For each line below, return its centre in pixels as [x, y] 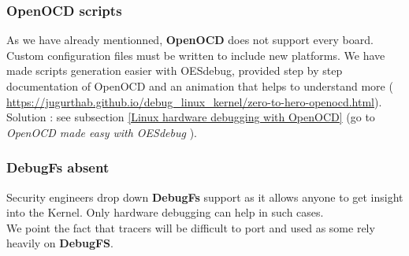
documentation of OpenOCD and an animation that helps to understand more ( [200, 86]
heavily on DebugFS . [60, 243]
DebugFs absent [58, 167]
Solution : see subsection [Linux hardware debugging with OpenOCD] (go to [191, 117]
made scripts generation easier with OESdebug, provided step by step [175, 70]
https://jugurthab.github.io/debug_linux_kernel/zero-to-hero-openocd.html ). [194, 101]
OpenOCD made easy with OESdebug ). [102, 132]
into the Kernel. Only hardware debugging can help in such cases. [165, 212]
